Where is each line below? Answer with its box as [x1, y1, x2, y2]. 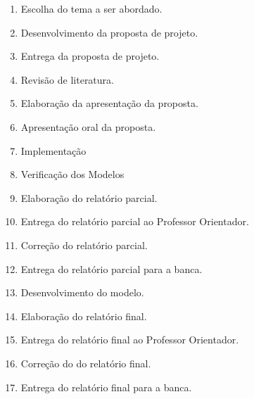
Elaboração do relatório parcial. [20, 190, 158, 205]
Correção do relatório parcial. [20, 237, 148, 252]
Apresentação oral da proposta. [20, 119, 156, 134]
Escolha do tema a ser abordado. [20, 1, 163, 15]
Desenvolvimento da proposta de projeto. [20, 25, 198, 39]
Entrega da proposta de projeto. [20, 49, 160, 63]
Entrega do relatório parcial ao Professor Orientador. [20, 214, 249, 229]
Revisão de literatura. [20, 72, 114, 87]
